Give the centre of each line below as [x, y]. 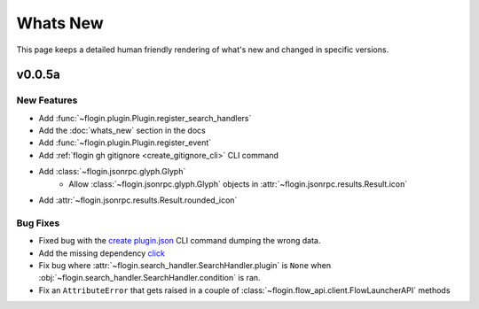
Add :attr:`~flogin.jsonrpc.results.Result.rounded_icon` [138, 200]
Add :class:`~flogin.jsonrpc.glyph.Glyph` [112, 172]
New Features [47, 100]
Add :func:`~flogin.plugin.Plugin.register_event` [125, 143]
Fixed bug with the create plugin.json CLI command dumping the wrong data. [180, 241]
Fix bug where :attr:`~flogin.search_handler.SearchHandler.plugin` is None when [185, 265]
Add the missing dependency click [102, 253]
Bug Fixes [38, 223]
